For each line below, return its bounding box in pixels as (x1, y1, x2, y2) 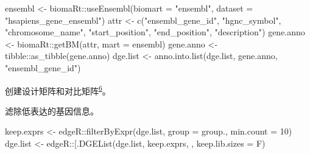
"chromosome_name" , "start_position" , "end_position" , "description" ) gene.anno (5, 26, 305, 38)
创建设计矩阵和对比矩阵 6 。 (5, 82, 111, 97)
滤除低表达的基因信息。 (5, 104, 99, 117)
